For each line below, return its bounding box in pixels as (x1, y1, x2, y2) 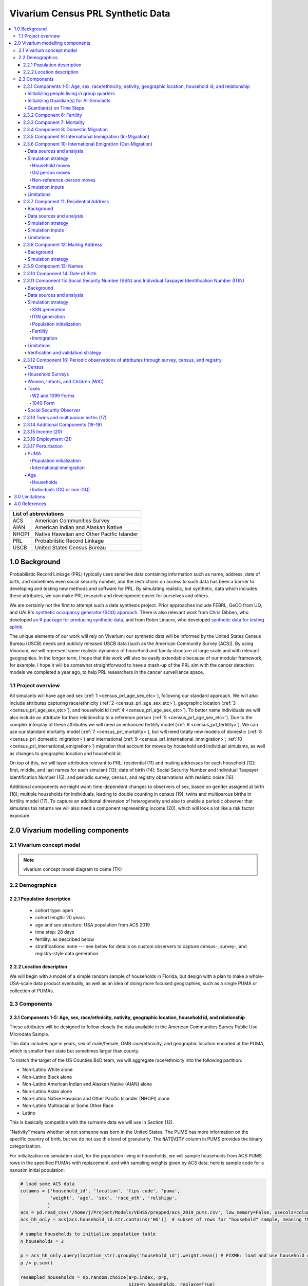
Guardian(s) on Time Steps (27, 104, 85, 111)
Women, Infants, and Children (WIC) (27, 378, 104, 384)
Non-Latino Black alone (22, 1074, 72, 1080)
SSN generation (32, 306, 66, 312)
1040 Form (32, 400, 55, 406)
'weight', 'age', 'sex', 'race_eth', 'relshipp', (50, 1195, 178, 1201)
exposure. (9, 812, 31, 818)
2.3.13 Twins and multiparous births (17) (23, 414, 107, 420)
